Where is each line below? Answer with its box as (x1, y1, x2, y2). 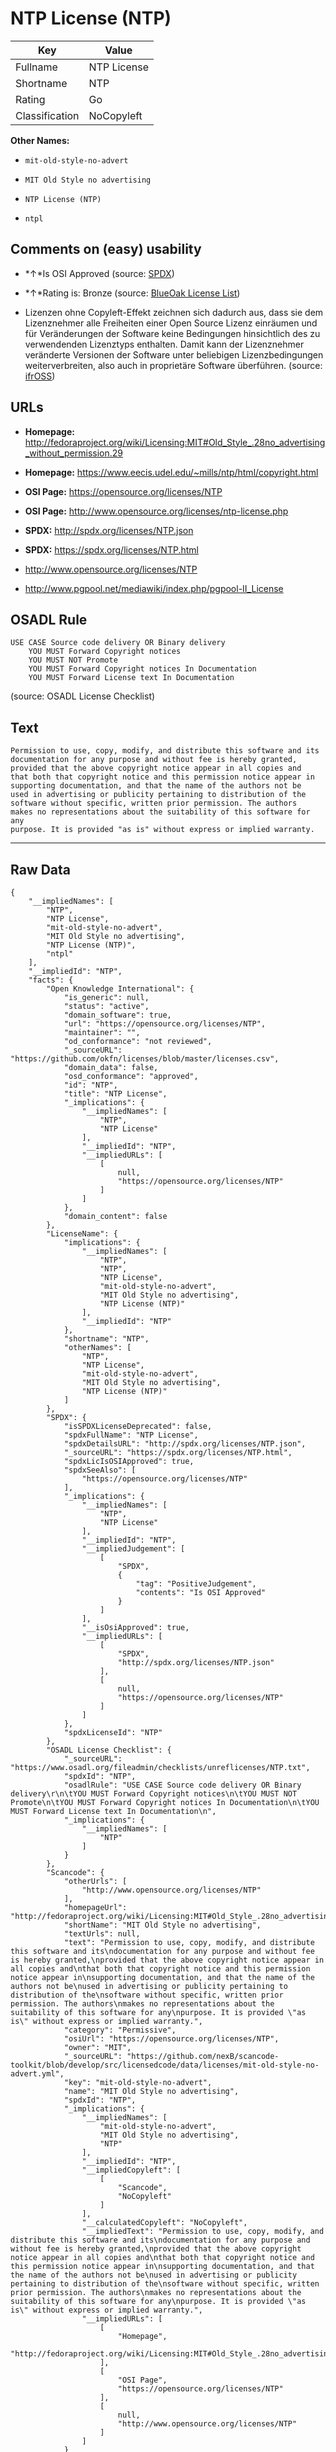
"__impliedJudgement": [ (81, 1544, 186, 1554)
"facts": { (28, 975, 74, 985)
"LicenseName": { (46, 1229, 118, 1239)
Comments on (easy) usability (10, 241, 202, 258)
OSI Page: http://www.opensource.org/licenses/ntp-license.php (24, 505, 289, 517)
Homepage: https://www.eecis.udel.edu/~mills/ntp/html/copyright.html (24, 466, 319, 478)
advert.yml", (10, 2069, 65, 2079)
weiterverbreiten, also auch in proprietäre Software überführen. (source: (24, 359, 323, 371)
